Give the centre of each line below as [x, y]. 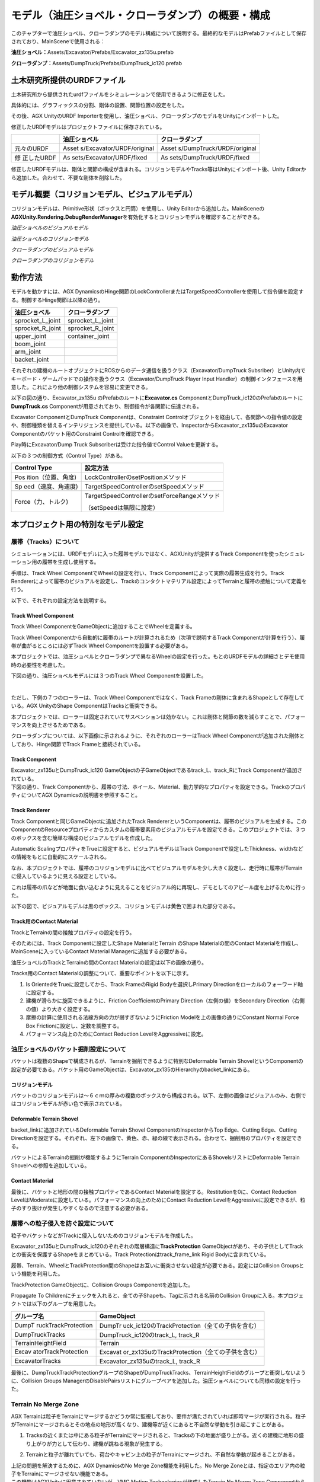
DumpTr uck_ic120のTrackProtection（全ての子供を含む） [180, 1326]
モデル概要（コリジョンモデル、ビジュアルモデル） [104, 195]
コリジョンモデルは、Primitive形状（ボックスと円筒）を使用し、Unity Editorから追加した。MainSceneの [138, 209]
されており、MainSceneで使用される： [58, 41]
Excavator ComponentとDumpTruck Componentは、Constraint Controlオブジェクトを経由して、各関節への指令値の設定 [157, 417]
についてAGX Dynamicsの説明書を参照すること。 [81, 795]
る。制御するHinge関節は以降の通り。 [57, 300]
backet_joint [32, 360]
